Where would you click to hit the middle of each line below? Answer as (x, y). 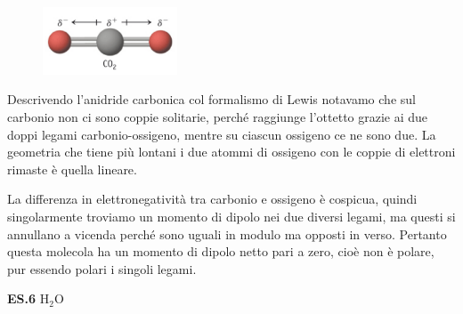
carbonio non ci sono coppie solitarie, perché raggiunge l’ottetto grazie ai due (218, 117)
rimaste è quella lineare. (72, 169)
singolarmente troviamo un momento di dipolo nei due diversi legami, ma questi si (231, 217)
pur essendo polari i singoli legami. (102, 268)
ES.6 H (28, 298)
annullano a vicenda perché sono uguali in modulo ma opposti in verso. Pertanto (227, 233)
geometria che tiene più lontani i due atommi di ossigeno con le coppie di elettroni (231, 152)
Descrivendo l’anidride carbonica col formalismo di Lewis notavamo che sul (211, 99)
